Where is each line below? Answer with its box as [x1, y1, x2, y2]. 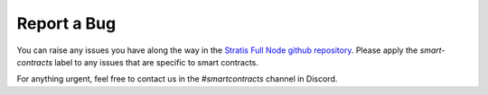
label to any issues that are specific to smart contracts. [54, 56, 259, 67]
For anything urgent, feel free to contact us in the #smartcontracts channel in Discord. [16, 73, 338, 84]
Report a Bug [16, 13, 117, 33]
